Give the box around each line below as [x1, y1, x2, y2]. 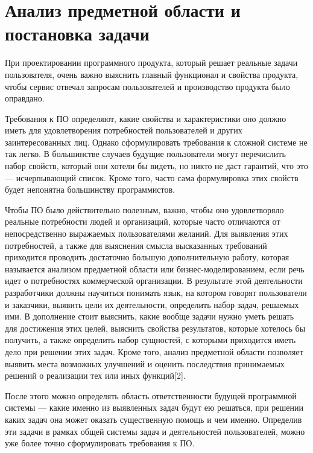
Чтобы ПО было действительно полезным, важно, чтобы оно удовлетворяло [5, 203, 284, 216]
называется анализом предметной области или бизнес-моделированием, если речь [5, 262, 305, 275]
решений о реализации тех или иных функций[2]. [5, 369, 186, 382]
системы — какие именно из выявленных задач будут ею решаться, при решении [5, 401, 303, 414]
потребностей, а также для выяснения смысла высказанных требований [5, 239, 267, 251]
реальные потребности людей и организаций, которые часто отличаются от [5, 215, 280, 228]
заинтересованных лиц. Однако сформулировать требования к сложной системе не [5, 135, 308, 148]
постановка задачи [5, 21, 150, 46]
